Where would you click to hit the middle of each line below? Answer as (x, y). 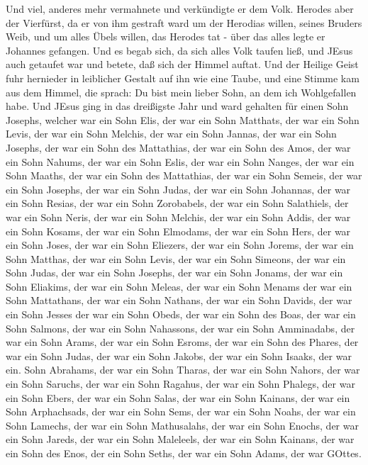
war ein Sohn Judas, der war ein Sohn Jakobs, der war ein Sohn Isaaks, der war (179, 355)
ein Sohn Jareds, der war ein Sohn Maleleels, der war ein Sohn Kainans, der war (180, 439)
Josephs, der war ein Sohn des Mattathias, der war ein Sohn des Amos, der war (178, 147)
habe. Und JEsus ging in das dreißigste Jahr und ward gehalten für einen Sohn (177, 106)
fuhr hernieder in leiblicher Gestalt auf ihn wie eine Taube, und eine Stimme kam (183, 78)
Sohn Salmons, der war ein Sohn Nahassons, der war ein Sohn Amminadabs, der (180, 328)
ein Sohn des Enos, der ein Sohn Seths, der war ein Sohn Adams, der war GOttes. (184, 453)
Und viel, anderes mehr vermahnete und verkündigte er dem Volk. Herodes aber (180, 9)
